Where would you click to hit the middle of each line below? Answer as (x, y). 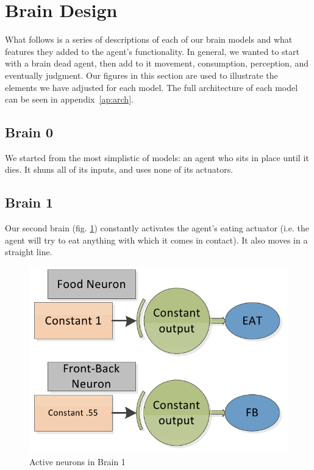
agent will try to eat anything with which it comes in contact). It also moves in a (156, 240)
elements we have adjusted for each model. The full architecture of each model (152, 87)
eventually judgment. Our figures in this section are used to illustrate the (141, 75)
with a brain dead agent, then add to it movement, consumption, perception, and (157, 63)
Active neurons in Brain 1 (77, 462)
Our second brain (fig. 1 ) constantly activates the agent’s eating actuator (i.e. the (157, 228)
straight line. (29, 252)
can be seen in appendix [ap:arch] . (69, 99)
